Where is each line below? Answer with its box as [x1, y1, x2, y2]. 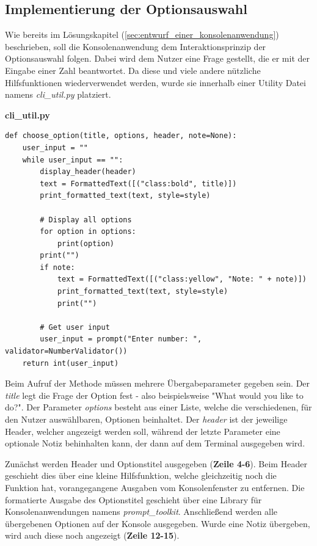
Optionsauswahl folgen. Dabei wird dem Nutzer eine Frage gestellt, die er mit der [5, 52, 310, 65]
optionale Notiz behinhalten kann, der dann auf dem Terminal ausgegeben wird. [5, 437, 305, 450]
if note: [40, 263, 75, 272]
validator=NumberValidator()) [5, 347, 128, 356]
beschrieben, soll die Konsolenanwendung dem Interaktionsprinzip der [5, 40, 266, 53]
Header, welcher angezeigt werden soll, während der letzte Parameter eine [5, 424, 280, 437]
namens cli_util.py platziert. [5, 88, 111, 101]
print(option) [57, 239, 114, 248]
